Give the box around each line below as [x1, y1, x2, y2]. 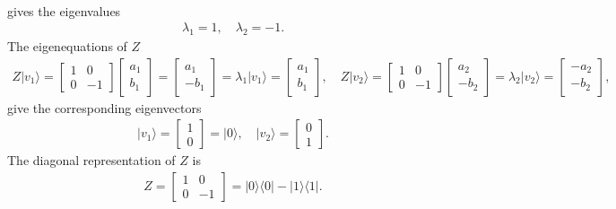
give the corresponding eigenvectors [7, 98, 202, 117]
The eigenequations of [7, 36, 127, 55]
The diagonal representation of [7, 151, 176, 170]
